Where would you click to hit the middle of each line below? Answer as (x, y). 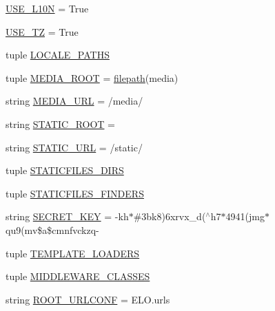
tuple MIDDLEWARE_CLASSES (78, 276)
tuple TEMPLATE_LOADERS (73, 253)
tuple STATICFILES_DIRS (65, 170)
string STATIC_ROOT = (61, 124)
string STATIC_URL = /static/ (74, 147)
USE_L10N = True (47, 8)
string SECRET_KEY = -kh (67, 216)
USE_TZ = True (42, 31)
